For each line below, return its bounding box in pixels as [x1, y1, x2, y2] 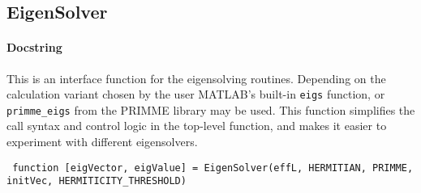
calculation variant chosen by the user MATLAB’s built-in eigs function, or [6, 86, 385, 103]
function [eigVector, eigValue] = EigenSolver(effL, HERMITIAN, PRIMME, [12, 162, 414, 174]
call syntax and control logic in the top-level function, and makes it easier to [6, 117, 387, 134]
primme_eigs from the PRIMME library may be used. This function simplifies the [6, 101, 415, 118]
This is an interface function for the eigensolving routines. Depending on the [6, 69, 386, 86]
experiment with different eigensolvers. [6, 133, 198, 150]
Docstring [6, 39, 62, 56]
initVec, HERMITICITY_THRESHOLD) [6, 175, 187, 187]
